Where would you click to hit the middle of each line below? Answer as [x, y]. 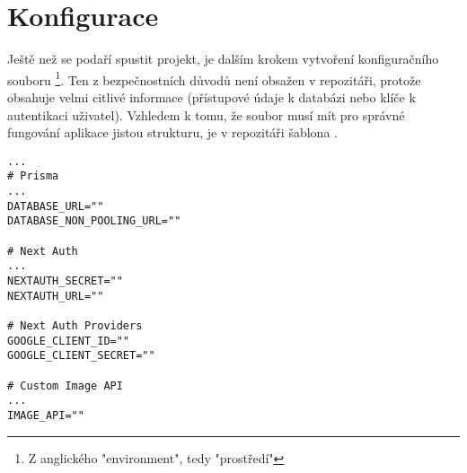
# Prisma [33, 176]
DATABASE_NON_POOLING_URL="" [94, 221]
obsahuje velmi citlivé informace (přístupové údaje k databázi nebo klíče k [211, 96]
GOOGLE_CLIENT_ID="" [69, 341]
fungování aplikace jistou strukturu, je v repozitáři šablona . [172, 132]
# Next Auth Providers [75, 325]
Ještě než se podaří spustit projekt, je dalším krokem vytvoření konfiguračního [223, 59]
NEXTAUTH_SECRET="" [65, 281]
